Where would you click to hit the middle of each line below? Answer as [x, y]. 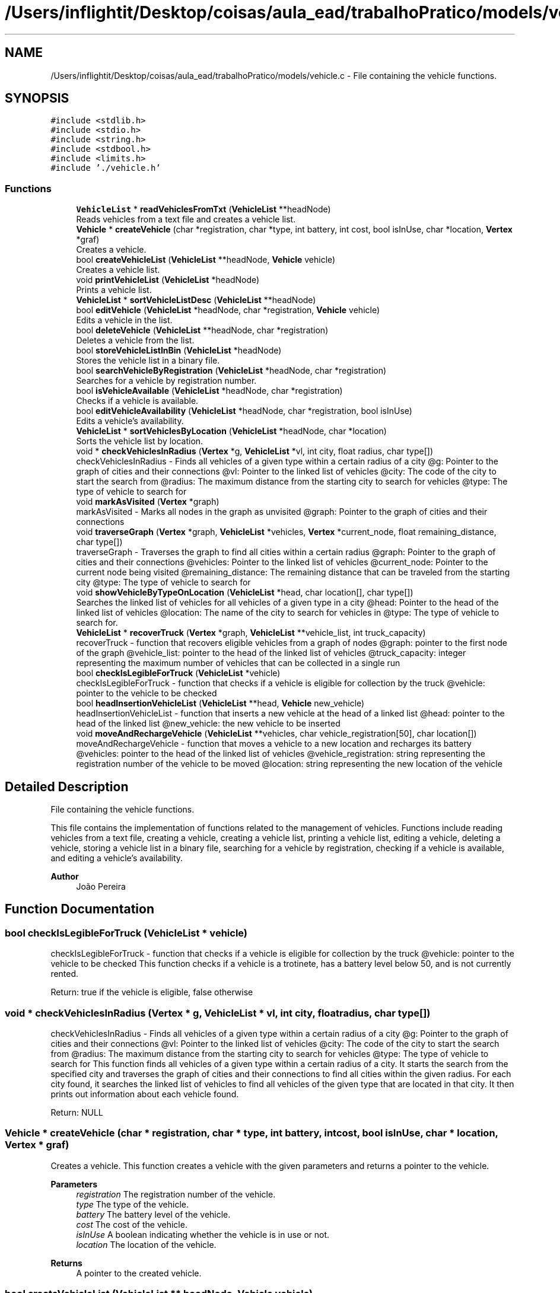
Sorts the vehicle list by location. [140, 441]
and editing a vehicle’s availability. [117, 858]
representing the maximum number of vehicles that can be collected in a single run [238, 663]
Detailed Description [67, 786]
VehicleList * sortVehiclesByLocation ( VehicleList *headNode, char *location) [231, 431]
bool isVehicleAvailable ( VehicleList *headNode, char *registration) [209, 391]
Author [65, 877]
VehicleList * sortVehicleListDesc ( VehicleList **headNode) [196, 300]
